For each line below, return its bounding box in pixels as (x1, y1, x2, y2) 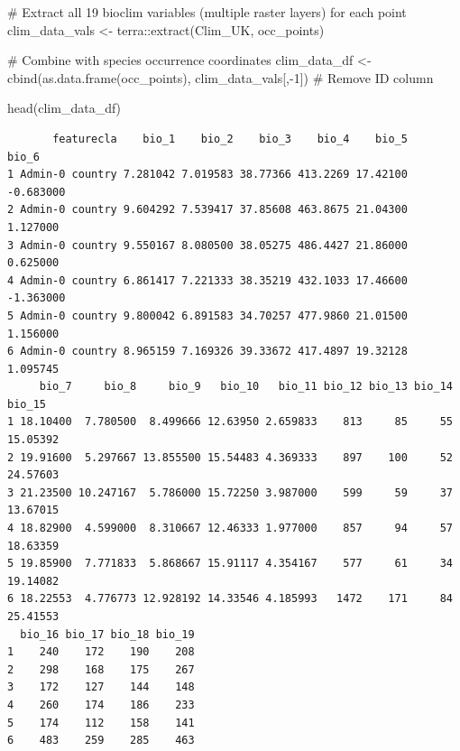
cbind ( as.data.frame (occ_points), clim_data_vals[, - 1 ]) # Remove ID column (7, 68, 434, 87)
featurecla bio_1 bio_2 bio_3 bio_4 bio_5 (52, 132, 408, 145)
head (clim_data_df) (7, 98, 122, 117)
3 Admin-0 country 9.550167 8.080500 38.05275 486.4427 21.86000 (7, 238, 408, 252)
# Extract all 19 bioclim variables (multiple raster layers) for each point (7, 3, 407, 21)
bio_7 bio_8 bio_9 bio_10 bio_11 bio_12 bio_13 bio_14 (39, 380, 453, 394)
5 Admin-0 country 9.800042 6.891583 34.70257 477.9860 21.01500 (7, 309, 408, 322)
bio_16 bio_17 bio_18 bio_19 (20, 627, 195, 641)
